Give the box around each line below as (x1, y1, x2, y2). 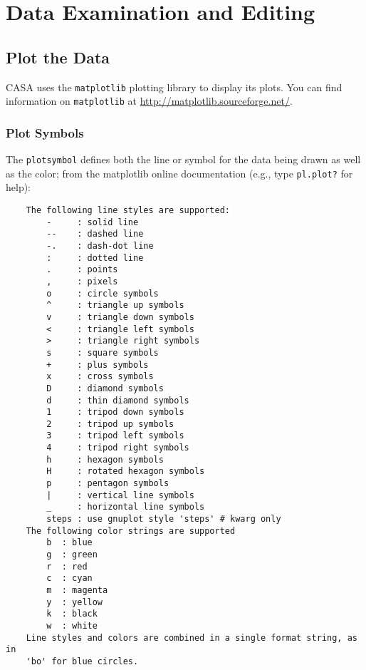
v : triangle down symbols (46, 311, 194, 322)
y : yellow (46, 597, 103, 607)
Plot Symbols (6, 123, 84, 141)
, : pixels (46, 276, 118, 287)
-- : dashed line (46, 229, 144, 239)
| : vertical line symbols (46, 490, 194, 500)
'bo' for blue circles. (26, 656, 139, 666)
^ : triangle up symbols (46, 300, 184, 311)
